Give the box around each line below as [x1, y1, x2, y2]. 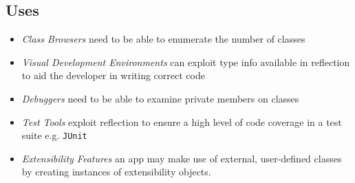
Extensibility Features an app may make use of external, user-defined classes [21, 151, 342, 165]
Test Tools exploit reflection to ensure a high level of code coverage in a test [21, 114, 342, 129]
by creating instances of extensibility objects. [21, 164, 211, 179]
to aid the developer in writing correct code [21, 68, 205, 83]
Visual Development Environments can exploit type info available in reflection [21, 54, 350, 69]
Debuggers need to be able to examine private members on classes [21, 91, 299, 105]
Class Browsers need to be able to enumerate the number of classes [21, 32, 305, 46]
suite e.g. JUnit [21, 128, 87, 142]
